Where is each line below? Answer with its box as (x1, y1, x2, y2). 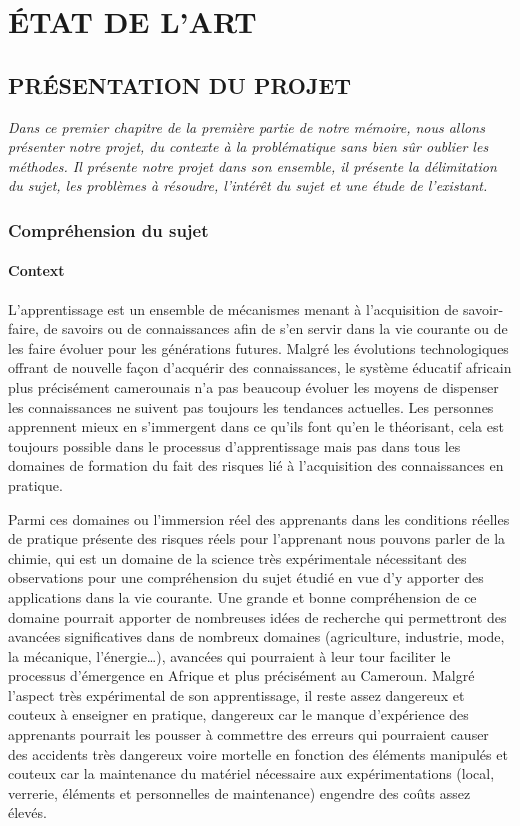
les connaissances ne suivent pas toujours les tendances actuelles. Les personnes (8, 396, 494, 417)
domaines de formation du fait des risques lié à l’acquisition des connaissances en (8, 455, 504, 476)
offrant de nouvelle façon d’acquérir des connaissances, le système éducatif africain (8, 357, 512, 378)
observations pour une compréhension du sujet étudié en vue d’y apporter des (8, 567, 484, 588)
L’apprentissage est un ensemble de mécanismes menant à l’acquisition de (8, 298, 459, 319)
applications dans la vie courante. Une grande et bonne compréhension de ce (8, 586, 477, 607)
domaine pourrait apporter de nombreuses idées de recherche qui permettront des (8, 606, 507, 627)
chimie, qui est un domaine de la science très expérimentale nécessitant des (8, 547, 467, 568)
